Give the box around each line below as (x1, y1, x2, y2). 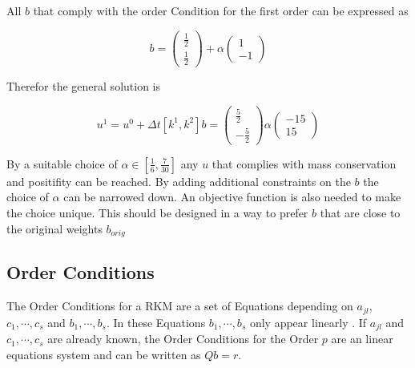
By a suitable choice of (6, 155, 118, 172)
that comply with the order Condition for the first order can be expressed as (33, 2, 409, 18)
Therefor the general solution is (6, 78, 160, 95)
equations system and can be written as (6, 346, 201, 362)
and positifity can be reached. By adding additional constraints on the (6, 172, 351, 189)
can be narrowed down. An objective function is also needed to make (63, 188, 401, 205)
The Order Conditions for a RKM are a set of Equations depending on (6, 297, 353, 314)
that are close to (320, 204, 401, 220)
